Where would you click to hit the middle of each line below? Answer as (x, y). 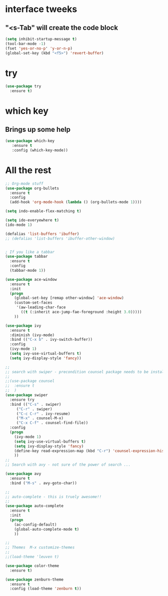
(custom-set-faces (33, 303)
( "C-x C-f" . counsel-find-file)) (52, 423)
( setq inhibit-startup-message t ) (41, 39)
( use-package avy (23, 474)
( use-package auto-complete (34, 506)
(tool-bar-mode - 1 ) (25, 43)
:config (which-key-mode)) (40, 150)
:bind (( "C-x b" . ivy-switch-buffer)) (51, 340)
